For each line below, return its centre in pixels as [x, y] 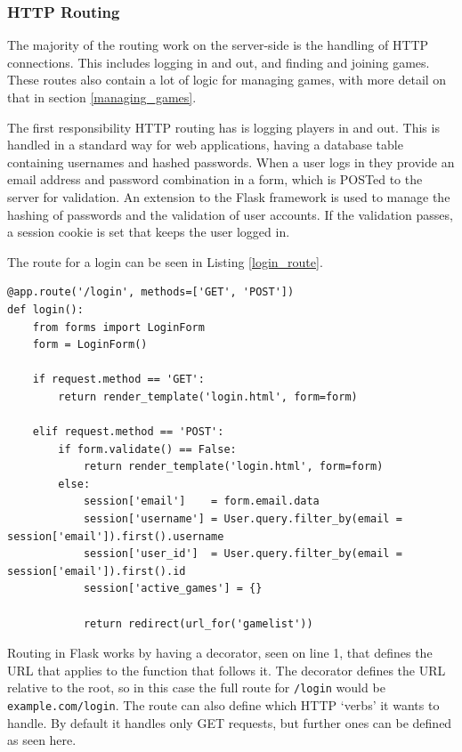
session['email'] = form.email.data [201, 501]
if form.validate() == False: [147, 449]
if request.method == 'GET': [118, 380]
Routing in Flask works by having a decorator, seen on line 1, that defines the [220, 653]
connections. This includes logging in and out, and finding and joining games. [219, 62]
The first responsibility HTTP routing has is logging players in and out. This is [223, 127]
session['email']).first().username [116, 536]
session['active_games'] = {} [173, 589]
